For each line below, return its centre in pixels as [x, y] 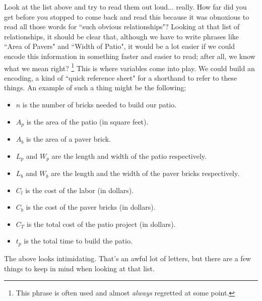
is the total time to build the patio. [78, 241]
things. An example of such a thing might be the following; [95, 87]
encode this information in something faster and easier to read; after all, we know [130, 56]
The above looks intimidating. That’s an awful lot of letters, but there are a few [127, 258]
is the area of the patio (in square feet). [87, 121]
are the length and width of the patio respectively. [129, 156]
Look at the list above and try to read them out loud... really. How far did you [125, 7]
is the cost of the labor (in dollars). [80, 190]
